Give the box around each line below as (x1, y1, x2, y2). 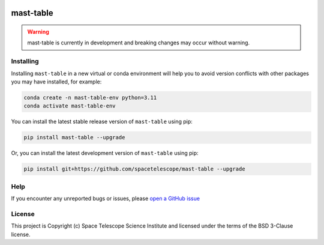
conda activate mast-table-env (23, 103, 116, 109)
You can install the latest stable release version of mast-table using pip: (11, 118, 193, 126)
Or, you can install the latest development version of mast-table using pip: (11, 150, 199, 157)
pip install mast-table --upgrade (23, 134, 125, 141)
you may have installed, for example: (11, 78, 102, 85)
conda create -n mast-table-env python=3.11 (23, 94, 157, 101)
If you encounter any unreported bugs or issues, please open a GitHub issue (11, 195, 200, 202)
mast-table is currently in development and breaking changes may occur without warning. (27, 39, 250, 46)
